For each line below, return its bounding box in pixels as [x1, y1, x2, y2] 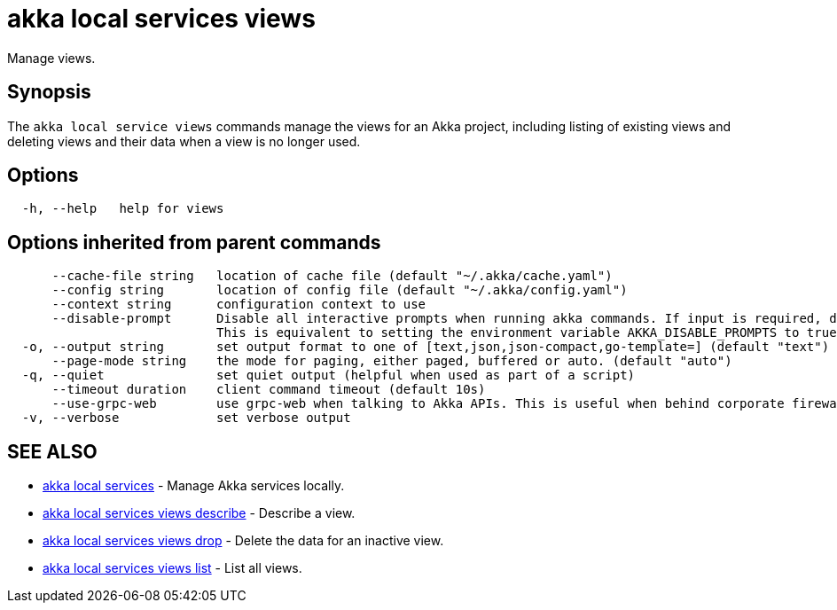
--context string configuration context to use [51, 297, 426, 312]
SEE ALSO [7, 440, 98, 463]
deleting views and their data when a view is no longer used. [7, 133, 361, 149]
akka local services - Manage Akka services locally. [43, 478, 345, 494]
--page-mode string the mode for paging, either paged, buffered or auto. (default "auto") [51, 354, 732, 369]
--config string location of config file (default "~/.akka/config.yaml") [51, 283, 628, 298]
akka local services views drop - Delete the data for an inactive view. [43, 533, 444, 549]
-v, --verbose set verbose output [21, 411, 351, 426]
